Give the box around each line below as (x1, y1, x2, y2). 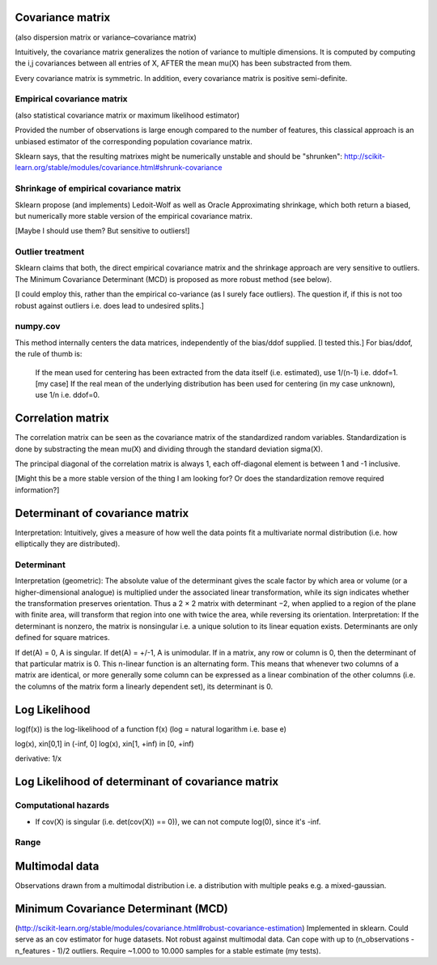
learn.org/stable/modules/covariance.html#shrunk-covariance (15, 163, 223, 173)
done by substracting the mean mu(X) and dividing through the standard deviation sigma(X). (15, 444, 323, 454)
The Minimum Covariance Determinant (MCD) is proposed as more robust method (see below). (15, 274, 332, 284)
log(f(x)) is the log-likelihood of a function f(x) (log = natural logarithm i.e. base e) (15, 724, 287, 733)
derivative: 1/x (15, 754, 62, 763)
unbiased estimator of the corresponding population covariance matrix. (15, 136, 252, 146)
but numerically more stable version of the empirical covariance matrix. (15, 211, 252, 220)
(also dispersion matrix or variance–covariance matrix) (15, 32, 197, 42)
